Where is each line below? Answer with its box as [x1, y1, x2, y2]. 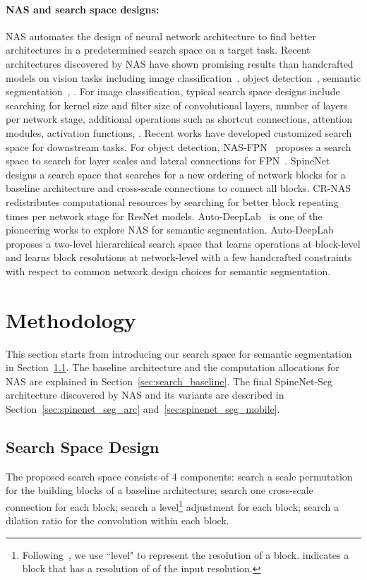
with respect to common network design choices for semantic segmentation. [6, 263, 331, 278]
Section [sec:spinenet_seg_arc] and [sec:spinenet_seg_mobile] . [6, 401, 280, 416]
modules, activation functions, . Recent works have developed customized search [6, 125, 352, 140]
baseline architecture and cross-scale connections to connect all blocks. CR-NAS [6, 181, 351, 195]
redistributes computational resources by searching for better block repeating [6, 194, 339, 209]
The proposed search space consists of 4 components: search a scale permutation [6, 469, 353, 483]
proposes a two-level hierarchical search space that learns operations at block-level [6, 236, 361, 250]
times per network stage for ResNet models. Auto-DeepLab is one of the [6, 208, 323, 223]
